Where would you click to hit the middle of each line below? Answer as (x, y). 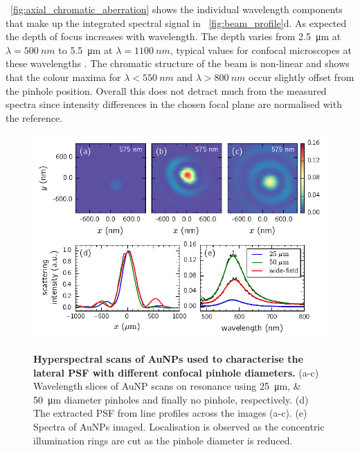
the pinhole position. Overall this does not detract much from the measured (166, 90)
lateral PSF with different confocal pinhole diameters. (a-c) (176, 372)
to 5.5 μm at (85, 49)
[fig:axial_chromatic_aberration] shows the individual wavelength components (177, 9)
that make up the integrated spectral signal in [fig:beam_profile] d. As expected (176, 22)
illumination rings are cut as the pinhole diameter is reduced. (163, 440)
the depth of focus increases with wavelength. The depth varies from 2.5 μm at (173, 36)
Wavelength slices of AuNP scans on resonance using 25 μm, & (167, 386)
